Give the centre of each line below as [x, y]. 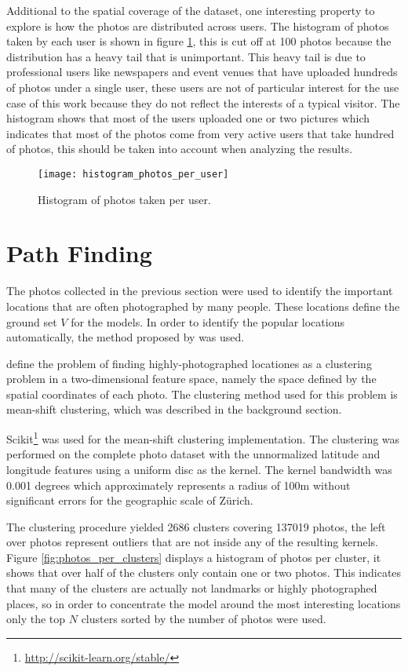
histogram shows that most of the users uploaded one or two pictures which [188, 118]
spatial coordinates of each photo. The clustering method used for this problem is [202, 394]
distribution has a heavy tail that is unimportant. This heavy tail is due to [186, 56]
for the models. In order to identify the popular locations [208, 321]
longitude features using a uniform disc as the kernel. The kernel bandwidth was [199, 469]
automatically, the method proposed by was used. [126, 337]
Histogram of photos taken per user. [124, 199]
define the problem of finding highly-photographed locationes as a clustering [189, 363]
